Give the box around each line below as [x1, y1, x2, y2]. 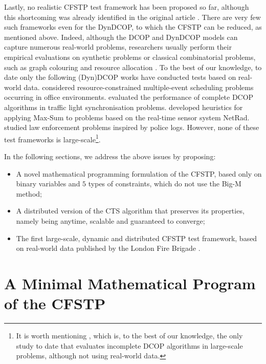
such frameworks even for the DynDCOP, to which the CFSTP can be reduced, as [4, 22, 262, 32]
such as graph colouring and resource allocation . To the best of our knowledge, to [4, 61, 262, 72]
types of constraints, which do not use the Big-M [88, 178, 241, 189]
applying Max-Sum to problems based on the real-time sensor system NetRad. [4, 112, 250, 122]
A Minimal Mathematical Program [4, 272, 256, 293]
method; [16, 188, 42, 199]
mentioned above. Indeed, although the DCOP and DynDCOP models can [4, 31, 238, 42]
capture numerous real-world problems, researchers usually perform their [4, 41, 232, 52]
